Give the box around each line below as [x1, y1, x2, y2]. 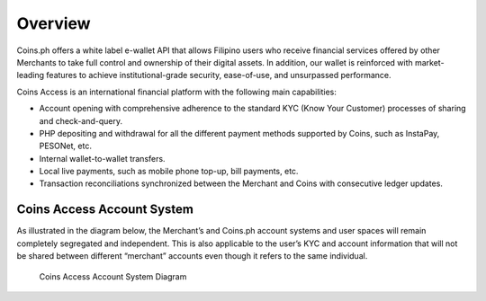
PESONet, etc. [39, 140, 92, 152]
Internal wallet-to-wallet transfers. [39, 153, 166, 164]
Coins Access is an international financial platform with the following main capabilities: [16, 86, 337, 97]
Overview [16, 13, 91, 33]
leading [16, 70, 45, 81]
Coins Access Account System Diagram [39, 270, 187, 282]
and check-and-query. [39, 115, 123, 126]
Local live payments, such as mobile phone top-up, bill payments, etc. [39, 166, 299, 177]
